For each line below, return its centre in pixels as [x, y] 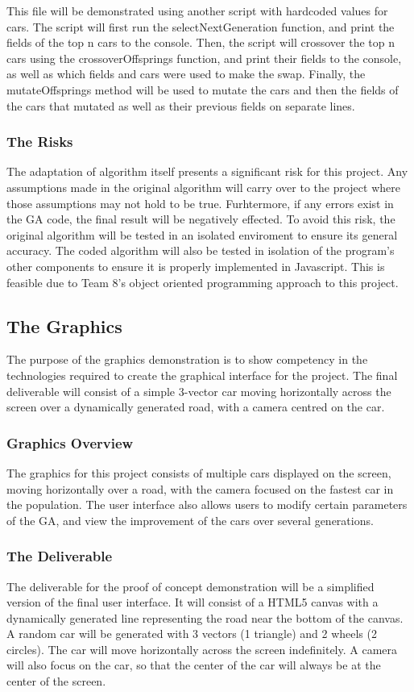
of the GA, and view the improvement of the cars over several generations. [190, 520]
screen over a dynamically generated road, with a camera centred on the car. [196, 407]
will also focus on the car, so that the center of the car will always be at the [194, 665]
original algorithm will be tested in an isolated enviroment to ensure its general [202, 234]
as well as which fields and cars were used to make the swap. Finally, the [186, 74]
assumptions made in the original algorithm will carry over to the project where [203, 187]
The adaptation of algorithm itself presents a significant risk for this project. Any [207, 171]
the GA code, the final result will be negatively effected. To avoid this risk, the [201, 219]
